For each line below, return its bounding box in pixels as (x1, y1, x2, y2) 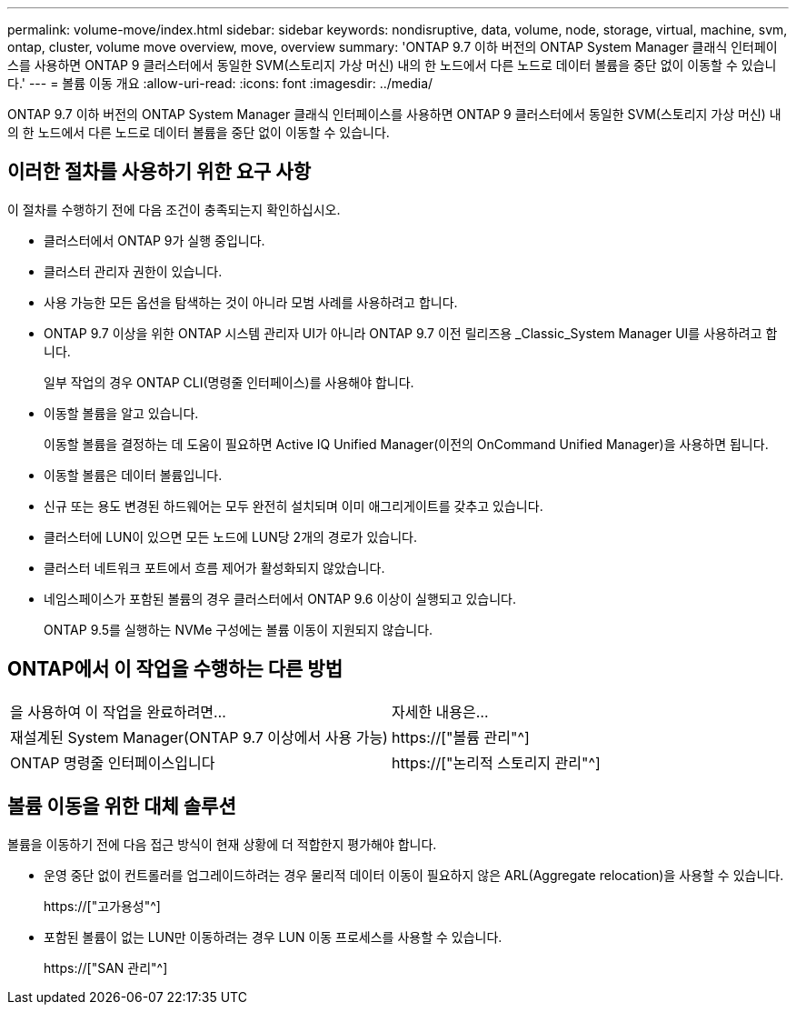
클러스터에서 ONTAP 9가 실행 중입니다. (44, 232, 265, 248)
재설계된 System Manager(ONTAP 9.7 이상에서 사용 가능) (10, 727, 388, 746)
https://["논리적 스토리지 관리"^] (391, 753, 601, 772)
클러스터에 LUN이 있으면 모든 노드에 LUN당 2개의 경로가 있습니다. (44, 528, 417, 545)
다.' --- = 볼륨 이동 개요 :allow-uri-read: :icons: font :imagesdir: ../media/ (7, 75, 433, 91)
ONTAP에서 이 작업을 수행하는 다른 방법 (7, 657, 343, 681)
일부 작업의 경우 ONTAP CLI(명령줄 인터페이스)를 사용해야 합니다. (44, 374, 414, 390)
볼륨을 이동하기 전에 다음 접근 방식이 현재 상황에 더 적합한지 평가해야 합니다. (7, 836, 437, 852)
